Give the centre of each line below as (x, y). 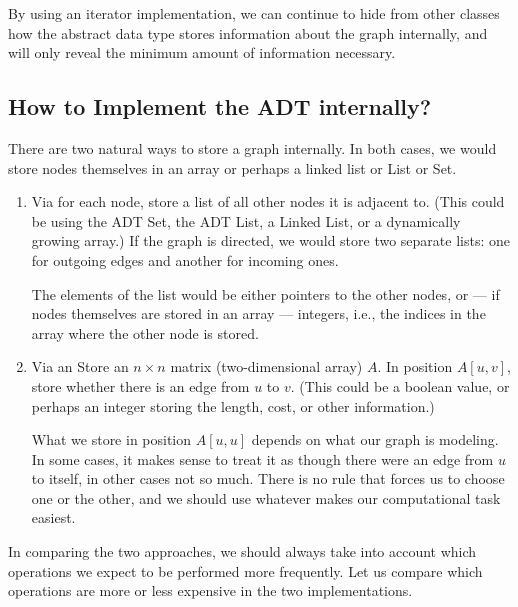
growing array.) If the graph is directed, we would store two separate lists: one (270, 240)
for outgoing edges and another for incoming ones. (185, 259)
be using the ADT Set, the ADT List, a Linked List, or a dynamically (246, 220)
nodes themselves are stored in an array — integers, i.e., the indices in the (258, 313)
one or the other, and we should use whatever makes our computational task (266, 497)
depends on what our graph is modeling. (375, 439)
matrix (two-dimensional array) (266, 366)
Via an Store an (80, 366)
